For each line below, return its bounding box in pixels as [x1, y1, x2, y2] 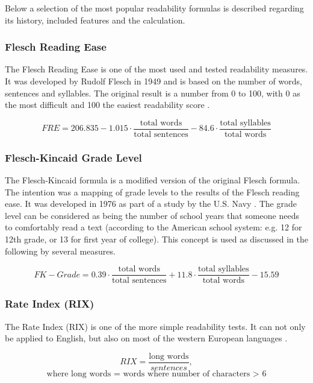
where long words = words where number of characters [46, 369, 250, 378]
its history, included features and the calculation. [5, 13, 185, 26]
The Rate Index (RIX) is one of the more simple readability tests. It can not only [5, 320, 306, 332]
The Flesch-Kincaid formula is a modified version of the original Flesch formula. [5, 174, 300, 186]
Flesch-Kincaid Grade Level [5, 150, 142, 165]
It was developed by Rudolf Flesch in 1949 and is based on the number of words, [5, 75, 302, 87]
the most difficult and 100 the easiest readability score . [5, 98, 210, 111]
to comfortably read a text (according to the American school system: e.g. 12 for [5, 221, 302, 233]
